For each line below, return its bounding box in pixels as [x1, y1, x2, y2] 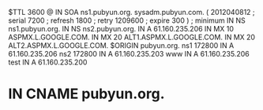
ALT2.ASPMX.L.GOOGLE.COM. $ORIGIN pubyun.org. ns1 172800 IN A [8, 41, 235, 50]
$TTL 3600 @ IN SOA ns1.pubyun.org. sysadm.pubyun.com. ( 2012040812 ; [8, 8, 255, 16]
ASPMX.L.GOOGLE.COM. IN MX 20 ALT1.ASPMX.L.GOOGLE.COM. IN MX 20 [8, 32, 255, 42]
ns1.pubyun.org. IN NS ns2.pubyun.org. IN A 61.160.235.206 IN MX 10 [8, 24, 235, 33]
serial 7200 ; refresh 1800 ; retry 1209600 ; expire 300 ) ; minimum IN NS [8, 16, 246, 25]
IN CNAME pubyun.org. [8, 85, 165, 103]
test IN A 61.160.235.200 [8, 57, 88, 67]
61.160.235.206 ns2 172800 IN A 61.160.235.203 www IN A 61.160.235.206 [8, 49, 250, 58]
